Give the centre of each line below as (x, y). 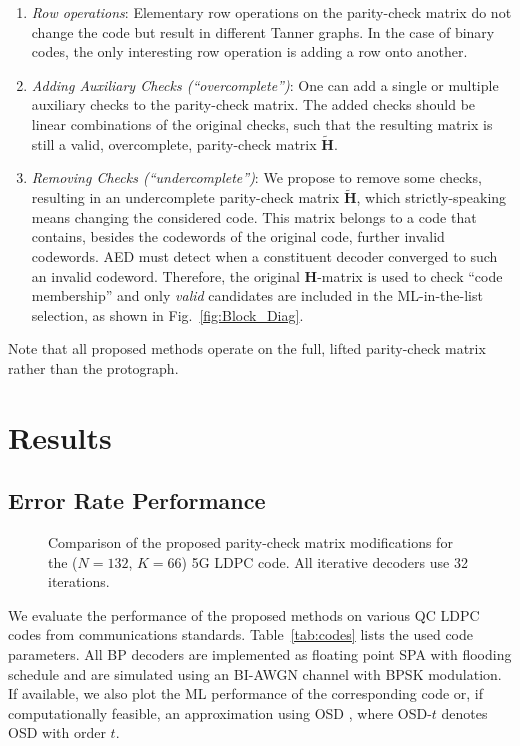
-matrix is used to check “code (410, 275)
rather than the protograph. (93, 367)
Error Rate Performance (137, 500)
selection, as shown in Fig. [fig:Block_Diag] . (167, 314)
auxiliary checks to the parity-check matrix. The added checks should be (253, 104)
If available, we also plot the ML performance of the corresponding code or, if (246, 693)
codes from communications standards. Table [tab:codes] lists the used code (241, 634)
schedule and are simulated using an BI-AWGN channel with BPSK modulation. (255, 673)
